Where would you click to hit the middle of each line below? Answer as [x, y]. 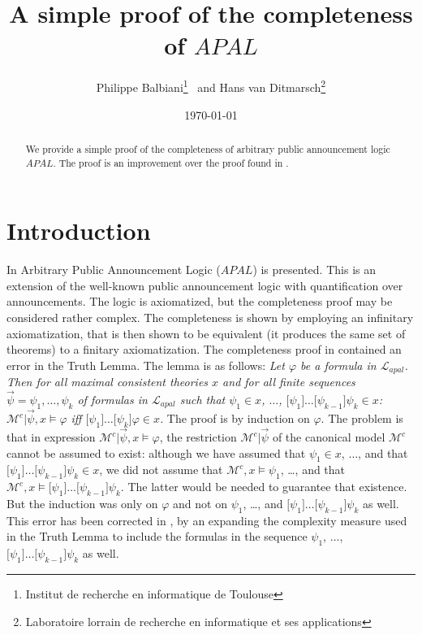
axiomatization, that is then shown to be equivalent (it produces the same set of [206, 333]
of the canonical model [329, 437]
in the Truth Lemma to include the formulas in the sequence [157, 536]
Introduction [79, 231]
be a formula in [338, 365]
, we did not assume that [161, 470]
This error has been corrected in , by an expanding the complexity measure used [207, 520]
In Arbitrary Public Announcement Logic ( [114, 270]
